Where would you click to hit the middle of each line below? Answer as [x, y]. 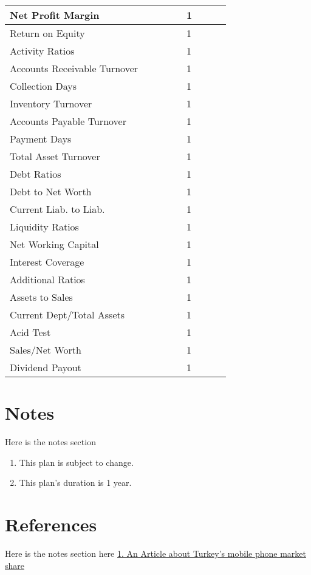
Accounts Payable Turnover [68, 121]
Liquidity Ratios [44, 227]
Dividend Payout [46, 367]
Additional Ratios [47, 279]
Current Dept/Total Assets [67, 314]
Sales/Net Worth [46, 350]
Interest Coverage [47, 262]
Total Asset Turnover [55, 156]
